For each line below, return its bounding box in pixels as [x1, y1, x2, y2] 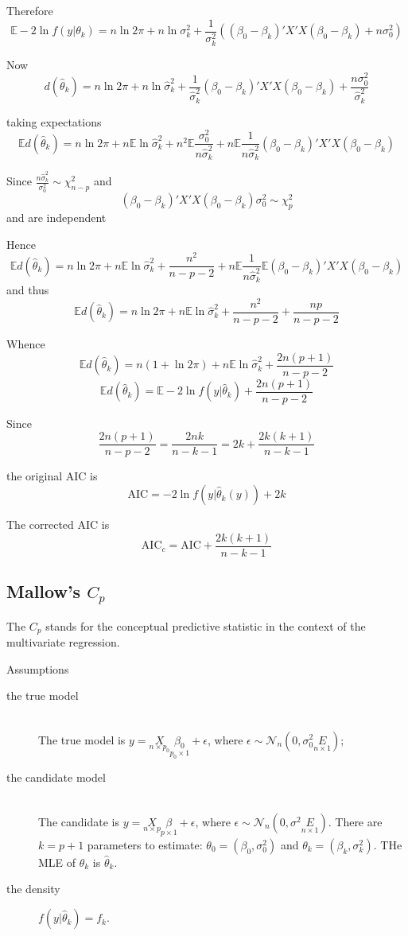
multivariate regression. [6, 634, 120, 651]
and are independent [6, 209, 107, 225]
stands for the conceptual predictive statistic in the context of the [45, 617, 366, 634]
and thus [6, 282, 49, 298]
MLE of [38, 853, 76, 870]
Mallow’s [6, 579, 81, 604]
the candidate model [6, 769, 106, 786]
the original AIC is [6, 468, 98, 484]
